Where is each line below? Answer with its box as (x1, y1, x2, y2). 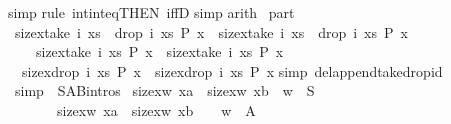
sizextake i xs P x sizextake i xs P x (35, 41, 284, 62)
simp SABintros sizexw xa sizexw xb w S (14, 80, 315, 101)
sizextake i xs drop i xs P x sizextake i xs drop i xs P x (14, 21, 408, 42)
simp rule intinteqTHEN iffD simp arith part (8, 2, 295, 22)
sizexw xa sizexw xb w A (56, 99, 256, 120)
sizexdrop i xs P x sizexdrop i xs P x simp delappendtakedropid (21, 60, 443, 81)
